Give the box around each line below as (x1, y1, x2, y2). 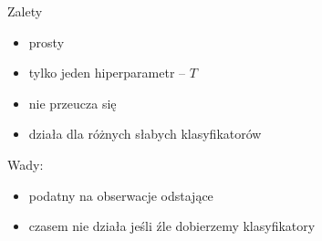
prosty (28, 32, 65, 51)
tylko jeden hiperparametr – (28, 63, 186, 82)
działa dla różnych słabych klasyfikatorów (28, 124, 262, 143)
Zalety (7, 2, 43, 20)
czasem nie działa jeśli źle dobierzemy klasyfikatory (28, 216, 316, 236)
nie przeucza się (28, 93, 117, 112)
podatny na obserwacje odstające (28, 185, 213, 204)
